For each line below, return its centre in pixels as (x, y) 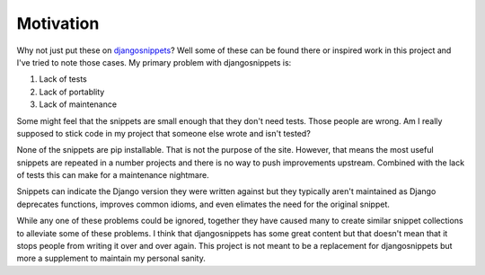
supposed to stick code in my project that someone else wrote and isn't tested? (164, 133)
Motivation (58, 23)
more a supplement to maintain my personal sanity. (111, 258)
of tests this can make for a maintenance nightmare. (113, 175)
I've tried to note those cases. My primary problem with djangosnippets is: (154, 62)
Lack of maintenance (78, 104)
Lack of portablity (72, 92)
